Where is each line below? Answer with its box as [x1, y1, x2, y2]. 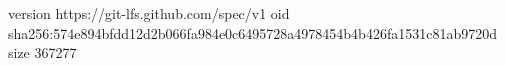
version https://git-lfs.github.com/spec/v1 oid [8, 3, 290, 23]
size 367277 [8, 42, 77, 63]
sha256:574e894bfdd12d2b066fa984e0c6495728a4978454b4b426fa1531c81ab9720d [8, 22, 497, 43]
